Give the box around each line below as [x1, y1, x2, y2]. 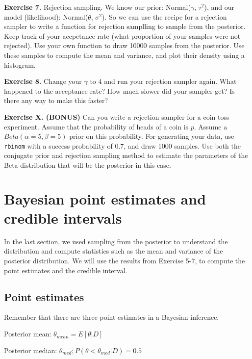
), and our [204, 2, 235, 12]
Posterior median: [4, 345, 57, 355]
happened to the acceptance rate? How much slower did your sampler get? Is [4, 85, 235, 96]
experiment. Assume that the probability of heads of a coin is [4, 121, 189, 131]
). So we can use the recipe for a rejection [102, 11, 227, 22]
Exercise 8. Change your [4, 76, 82, 86]
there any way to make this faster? [4, 95, 108, 105]
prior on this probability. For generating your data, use [69, 131, 234, 141]
